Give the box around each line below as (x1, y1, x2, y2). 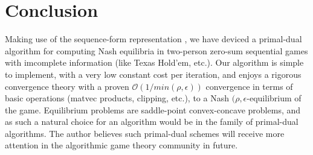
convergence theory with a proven (5, 80, 129, 92)
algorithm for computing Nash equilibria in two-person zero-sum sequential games (5, 44, 308, 57)
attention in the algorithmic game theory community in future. (5, 139, 238, 151)
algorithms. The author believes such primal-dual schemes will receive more (5, 127, 285, 139)
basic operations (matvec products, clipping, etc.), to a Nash (5, 92, 229, 104)
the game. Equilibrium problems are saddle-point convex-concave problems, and (5, 103, 301, 116)
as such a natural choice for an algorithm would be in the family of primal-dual (5, 115, 298, 128)
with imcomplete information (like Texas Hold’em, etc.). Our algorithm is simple (5, 56, 304, 69)
